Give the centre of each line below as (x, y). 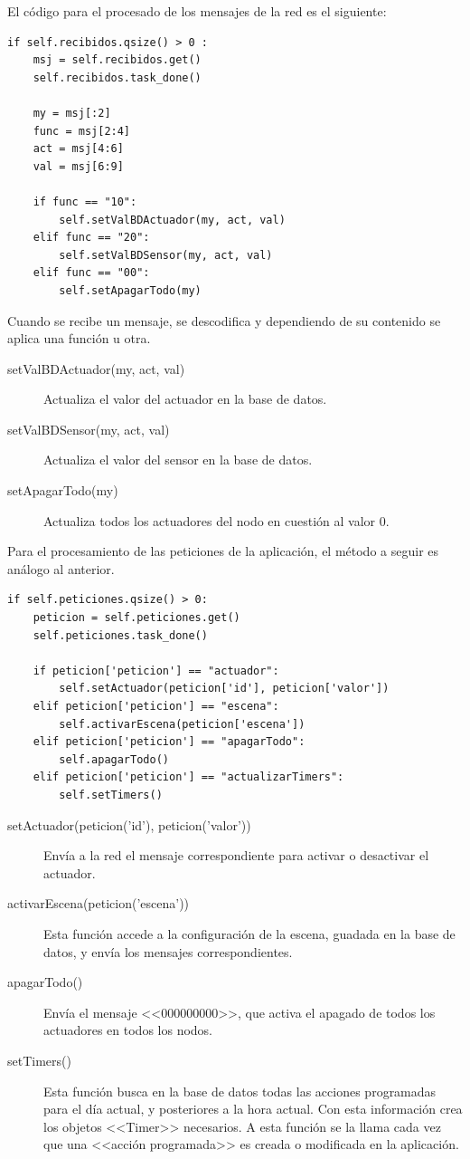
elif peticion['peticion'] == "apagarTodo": (169, 742)
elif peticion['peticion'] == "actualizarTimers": (188, 777)
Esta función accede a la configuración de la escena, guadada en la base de (249, 933)
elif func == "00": (91, 273)
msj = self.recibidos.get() (117, 60)
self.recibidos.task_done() (117, 77)
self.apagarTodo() (114, 759)
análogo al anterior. (61, 568)
